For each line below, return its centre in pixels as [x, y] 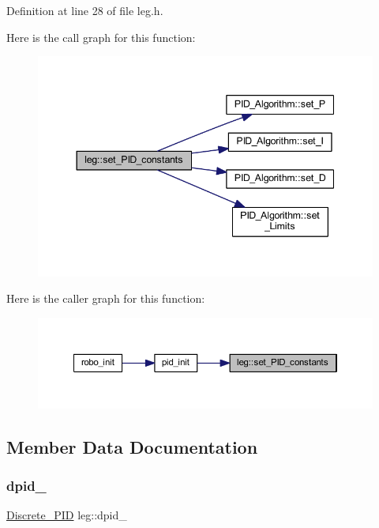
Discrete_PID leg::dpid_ [67, 515]
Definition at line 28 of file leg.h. [85, 10]
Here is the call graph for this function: [101, 37]
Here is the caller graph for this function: [106, 298]
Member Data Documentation [132, 446]
